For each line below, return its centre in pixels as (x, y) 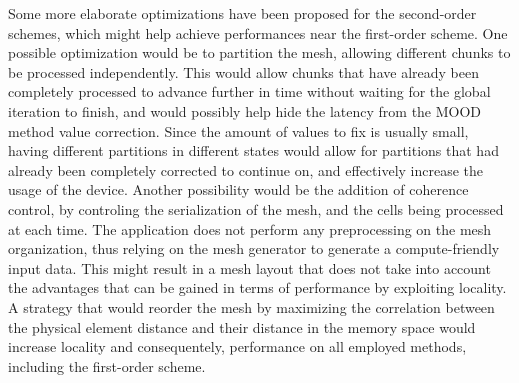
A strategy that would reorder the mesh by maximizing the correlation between (251, 306)
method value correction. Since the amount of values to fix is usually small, (238, 130)
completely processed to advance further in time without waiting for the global (249, 91)
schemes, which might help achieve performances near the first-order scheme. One (258, 32)
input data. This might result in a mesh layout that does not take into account (249, 267)
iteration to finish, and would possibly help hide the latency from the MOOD (245, 110)
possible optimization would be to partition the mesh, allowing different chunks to (259, 52)
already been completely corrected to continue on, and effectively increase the (246, 169)
